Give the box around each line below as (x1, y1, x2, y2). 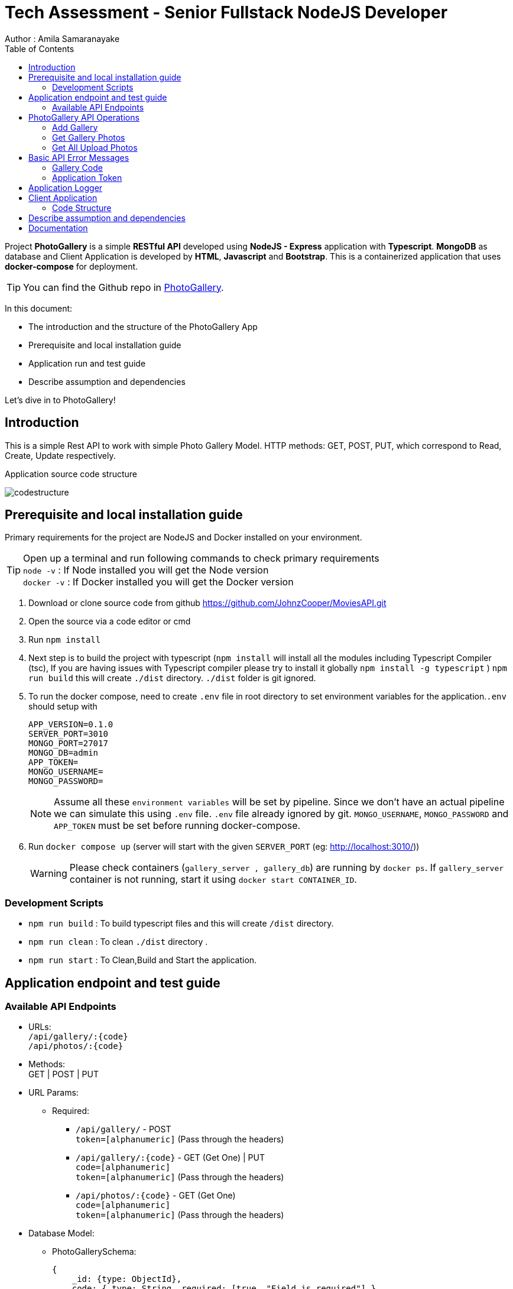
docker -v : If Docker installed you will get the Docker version (23, 576, 294, 588)
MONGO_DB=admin (28, 748, 99, 758)
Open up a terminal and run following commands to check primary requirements (23, 552, 379, 565)
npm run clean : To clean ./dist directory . (28, 937, 208, 947)
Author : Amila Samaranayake (5, 33, 120, 44)
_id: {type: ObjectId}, (72, 1274, 182, 1284)
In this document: (5, 303, 73, 313)
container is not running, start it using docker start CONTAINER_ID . (69, 873, 357, 886)
